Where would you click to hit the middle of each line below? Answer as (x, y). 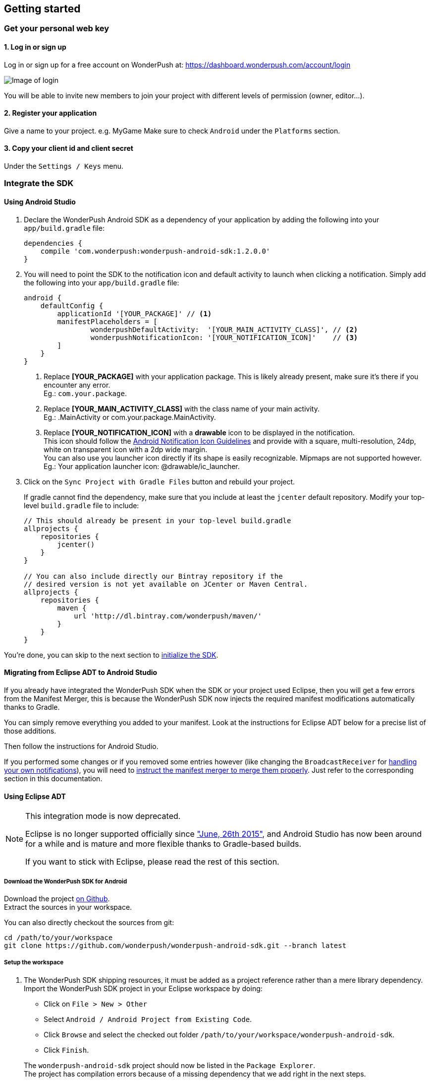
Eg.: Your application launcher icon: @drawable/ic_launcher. (142, 466)
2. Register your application (51, 113)
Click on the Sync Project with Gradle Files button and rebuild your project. (160, 481)
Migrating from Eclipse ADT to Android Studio (81, 673)
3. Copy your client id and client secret (69, 148)
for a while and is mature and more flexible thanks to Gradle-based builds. (163, 844)
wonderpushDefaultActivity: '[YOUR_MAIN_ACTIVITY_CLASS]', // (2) (224, 329)
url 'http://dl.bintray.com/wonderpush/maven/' (168, 616)
